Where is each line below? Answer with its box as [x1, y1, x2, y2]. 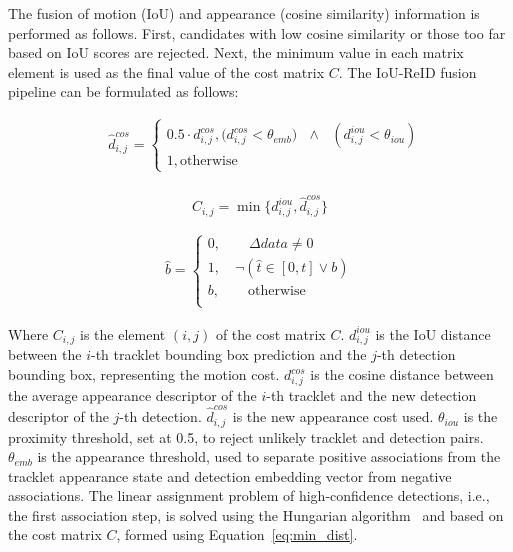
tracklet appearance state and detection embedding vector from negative [8, 465, 452, 486]
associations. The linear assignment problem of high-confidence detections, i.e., [8, 485, 490, 506]
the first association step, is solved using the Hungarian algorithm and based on [8, 504, 504, 525]
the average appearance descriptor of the [8, 384, 257, 405]
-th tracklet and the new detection [266, 384, 477, 405]
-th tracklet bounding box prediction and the [91, 344, 367, 365]
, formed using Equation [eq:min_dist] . [116, 524, 358, 545]
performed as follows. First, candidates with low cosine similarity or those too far [8, 22, 506, 43]
